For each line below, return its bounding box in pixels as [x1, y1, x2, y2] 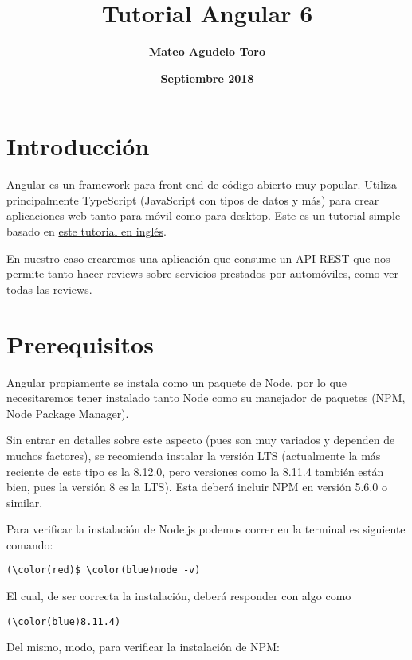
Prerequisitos [6, 327, 154, 360]
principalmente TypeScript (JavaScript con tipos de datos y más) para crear [6, 191, 379, 208]
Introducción [6, 130, 150, 162]
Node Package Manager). [6, 404, 129, 421]
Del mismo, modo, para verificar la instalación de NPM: [6, 639, 280, 655]
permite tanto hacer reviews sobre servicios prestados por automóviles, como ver [6, 265, 398, 282]
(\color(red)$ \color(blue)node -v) [6, 564, 201, 576]
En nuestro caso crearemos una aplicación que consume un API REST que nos [6, 249, 390, 266]
